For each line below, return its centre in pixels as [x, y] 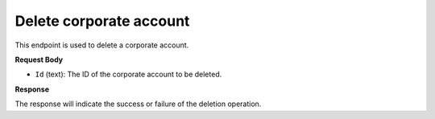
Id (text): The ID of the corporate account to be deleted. [128, 74]
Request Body [39, 59]
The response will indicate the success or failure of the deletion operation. [138, 104]
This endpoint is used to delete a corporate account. [102, 45]
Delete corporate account [102, 21]
